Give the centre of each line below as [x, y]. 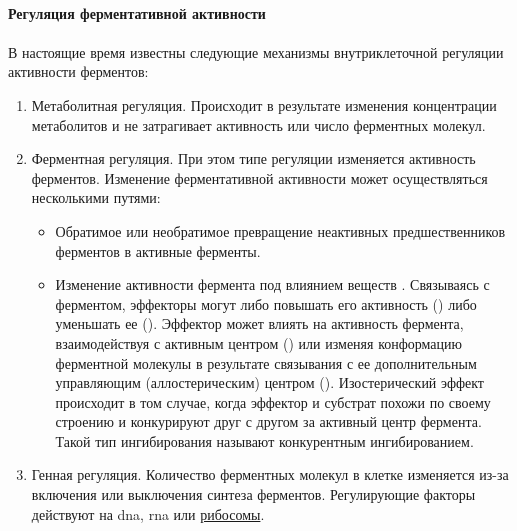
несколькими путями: [96, 197]
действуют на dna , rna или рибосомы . [148, 513]
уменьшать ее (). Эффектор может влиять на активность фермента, [259, 323]
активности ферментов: [78, 71]
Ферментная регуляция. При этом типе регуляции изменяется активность [253, 158]
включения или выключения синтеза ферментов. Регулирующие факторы [253, 494]
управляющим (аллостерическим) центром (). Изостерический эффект [269, 382]
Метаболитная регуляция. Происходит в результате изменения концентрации [264, 104]
